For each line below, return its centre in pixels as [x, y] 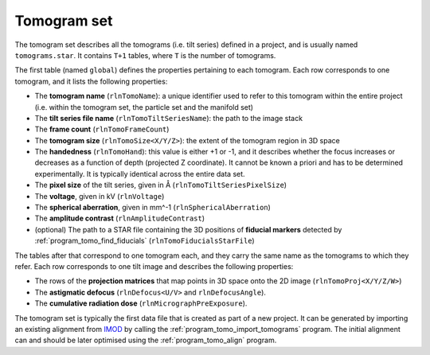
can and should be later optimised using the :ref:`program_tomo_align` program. [146, 340]
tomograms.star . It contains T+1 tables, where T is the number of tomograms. [145, 55]
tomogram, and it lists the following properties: [91, 81]
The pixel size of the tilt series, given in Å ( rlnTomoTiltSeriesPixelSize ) [160, 185]
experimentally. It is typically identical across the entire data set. [140, 174]
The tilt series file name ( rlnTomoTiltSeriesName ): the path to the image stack [168, 118]
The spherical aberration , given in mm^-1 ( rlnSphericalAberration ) [152, 208]
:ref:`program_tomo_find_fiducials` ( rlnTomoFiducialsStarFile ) [145, 241]
